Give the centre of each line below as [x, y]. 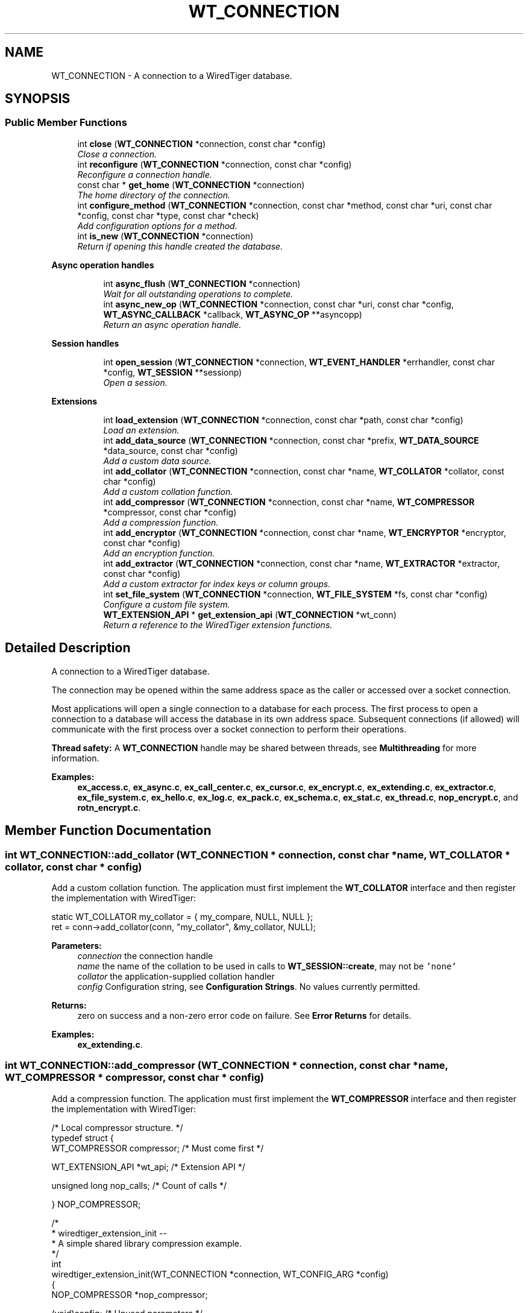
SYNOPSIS [38, 99]
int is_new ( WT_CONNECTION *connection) [165, 236]
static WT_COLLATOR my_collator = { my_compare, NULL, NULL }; [182, 916]
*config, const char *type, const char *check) [168, 215]
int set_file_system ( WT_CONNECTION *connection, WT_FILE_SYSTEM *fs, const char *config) [295, 594]
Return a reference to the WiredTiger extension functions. [218, 625]
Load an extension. [141, 430]
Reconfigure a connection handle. [145, 174]
